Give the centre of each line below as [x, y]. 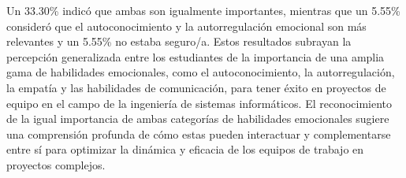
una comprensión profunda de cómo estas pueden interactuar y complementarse [199, 133]
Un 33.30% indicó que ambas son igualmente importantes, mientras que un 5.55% [203, 10]
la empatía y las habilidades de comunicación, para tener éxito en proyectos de [196, 87]
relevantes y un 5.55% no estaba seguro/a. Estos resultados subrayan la [179, 41]
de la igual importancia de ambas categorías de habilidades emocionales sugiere [198, 119]
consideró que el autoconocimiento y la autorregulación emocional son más [186, 26]
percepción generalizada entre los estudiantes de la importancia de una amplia [196, 56]
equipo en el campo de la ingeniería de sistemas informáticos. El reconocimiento [199, 103]
